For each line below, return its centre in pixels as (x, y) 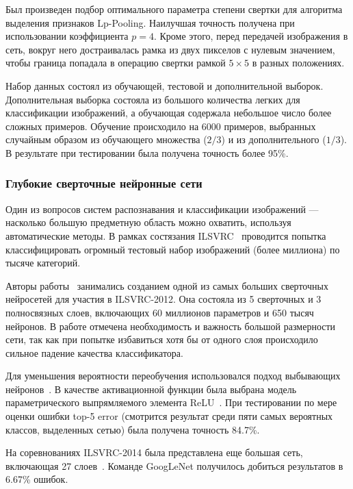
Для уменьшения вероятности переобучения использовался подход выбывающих (173, 376)
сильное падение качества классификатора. (94, 352)
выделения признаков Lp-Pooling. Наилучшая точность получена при (150, 22)
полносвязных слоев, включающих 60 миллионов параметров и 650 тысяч (160, 312)
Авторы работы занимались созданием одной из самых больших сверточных (167, 285)
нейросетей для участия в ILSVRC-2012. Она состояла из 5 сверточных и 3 (164, 299)
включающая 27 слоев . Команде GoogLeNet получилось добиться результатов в (174, 465)
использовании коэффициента (67, 36)
